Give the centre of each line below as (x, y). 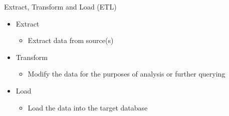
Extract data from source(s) (71, 40)
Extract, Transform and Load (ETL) (60, 6)
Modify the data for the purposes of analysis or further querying (127, 74)
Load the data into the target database (88, 107)
